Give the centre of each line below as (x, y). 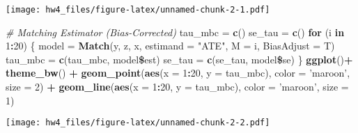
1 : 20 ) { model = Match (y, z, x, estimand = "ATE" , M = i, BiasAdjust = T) (170, 46)
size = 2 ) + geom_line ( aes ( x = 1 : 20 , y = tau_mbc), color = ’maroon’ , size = (177, 87)
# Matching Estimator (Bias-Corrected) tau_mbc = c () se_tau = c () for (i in (175, 32)
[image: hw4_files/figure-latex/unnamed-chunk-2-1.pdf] (138, 10)
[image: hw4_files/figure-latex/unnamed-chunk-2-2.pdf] (138, 123)
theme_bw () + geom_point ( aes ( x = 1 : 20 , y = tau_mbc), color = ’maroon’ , (178, 73)
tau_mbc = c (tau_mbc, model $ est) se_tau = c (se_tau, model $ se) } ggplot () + (179, 59)
